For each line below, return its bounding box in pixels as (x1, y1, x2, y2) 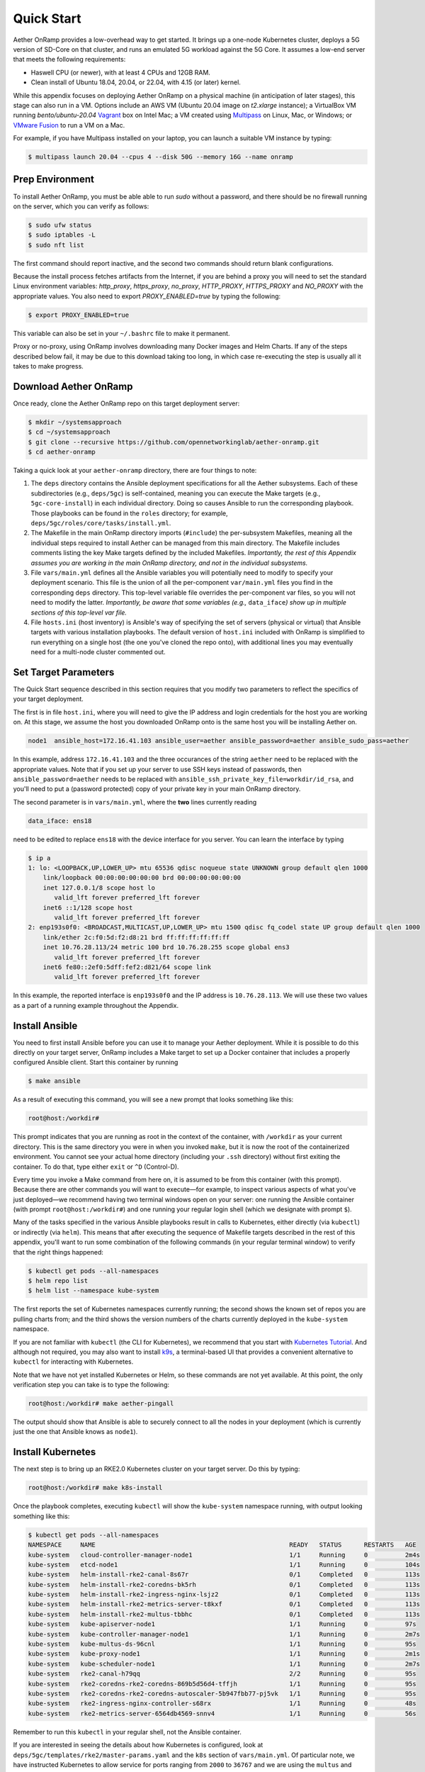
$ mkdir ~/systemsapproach (28, 418, 122, 426)
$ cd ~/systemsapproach (28, 428, 111, 436)
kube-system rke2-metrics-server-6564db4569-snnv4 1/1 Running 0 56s (28, 1709, 417, 1717)
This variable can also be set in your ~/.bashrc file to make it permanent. (13, 329, 230, 337)
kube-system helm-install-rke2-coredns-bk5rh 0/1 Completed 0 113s (28, 1581, 421, 1588)
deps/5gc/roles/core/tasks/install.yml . (30, 519, 171, 527)
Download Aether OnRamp (13, 380, 133, 393)
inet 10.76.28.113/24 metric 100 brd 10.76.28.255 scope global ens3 (42, 943, 290, 951)
